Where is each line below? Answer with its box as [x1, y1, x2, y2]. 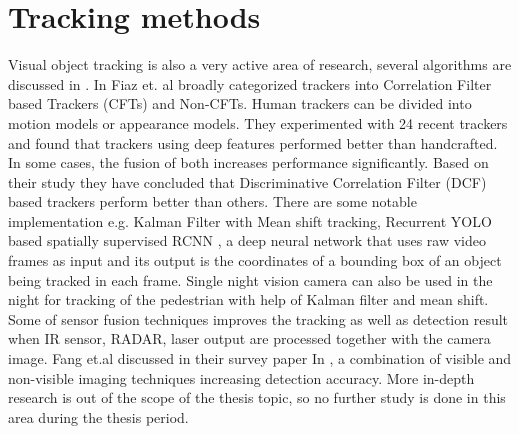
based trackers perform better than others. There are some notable [8, 191, 417, 212]
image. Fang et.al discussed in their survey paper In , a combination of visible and [8, 348, 512, 369]
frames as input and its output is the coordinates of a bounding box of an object [8, 250, 502, 271]
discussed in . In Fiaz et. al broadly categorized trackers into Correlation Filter [8, 73, 492, 94]
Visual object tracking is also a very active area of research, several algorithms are [8, 54, 512, 75]
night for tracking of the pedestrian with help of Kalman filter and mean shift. [8, 289, 489, 310]
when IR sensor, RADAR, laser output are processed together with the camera [8, 328, 491, 349]
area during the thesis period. [8, 406, 189, 427]
